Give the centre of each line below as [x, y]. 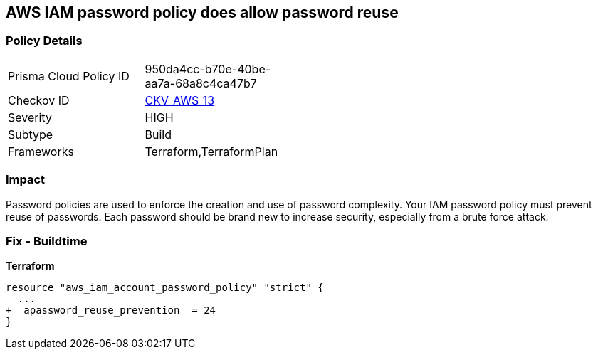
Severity [30, 117]
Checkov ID [39, 100]
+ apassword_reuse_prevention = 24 [111, 311]
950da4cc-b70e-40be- [208, 69]
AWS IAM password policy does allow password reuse [202, 12]
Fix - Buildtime [47, 241]
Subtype [31, 134]
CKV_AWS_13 [180, 100]
